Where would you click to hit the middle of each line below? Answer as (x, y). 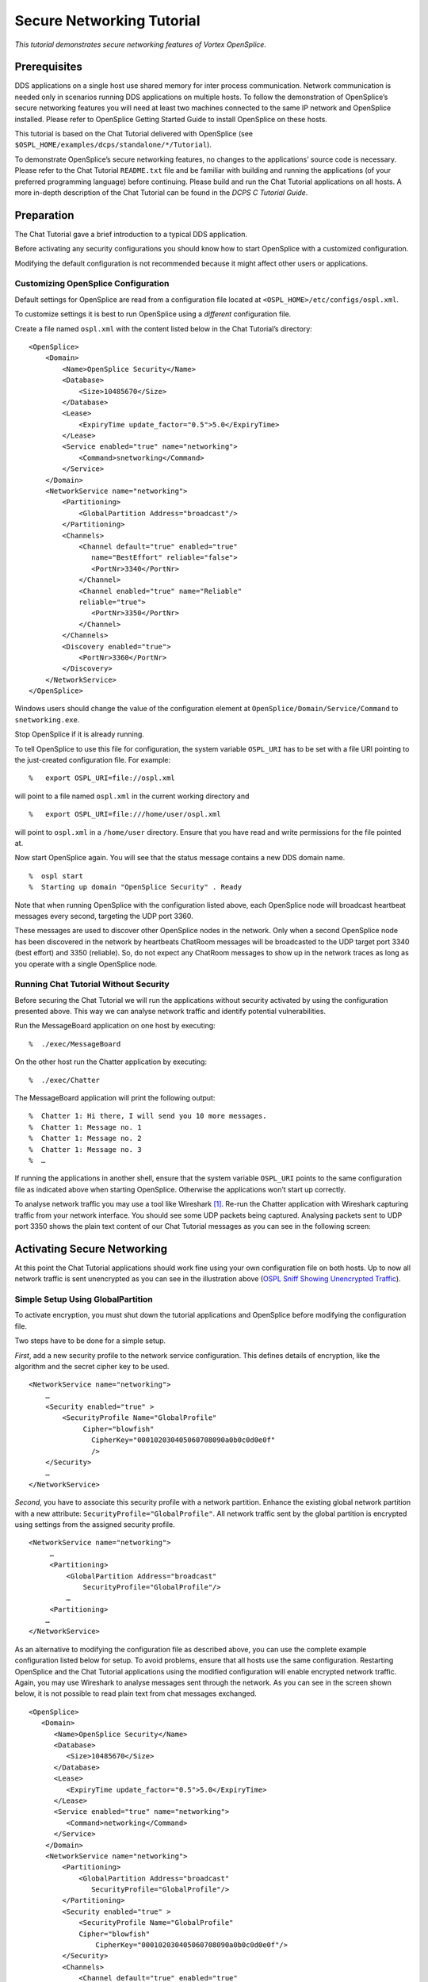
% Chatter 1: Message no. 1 (85, 1127)
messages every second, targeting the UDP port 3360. (104, 916)
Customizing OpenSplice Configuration (92, 284)
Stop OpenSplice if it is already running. (79, 734)
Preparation (44, 215)
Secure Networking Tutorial (107, 21)
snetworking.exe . (47, 719)
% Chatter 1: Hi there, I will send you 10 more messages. (148, 1116)
